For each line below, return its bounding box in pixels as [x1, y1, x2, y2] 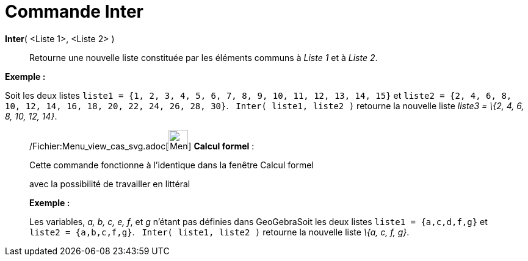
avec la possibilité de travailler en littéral [29, 178, 190, 189]
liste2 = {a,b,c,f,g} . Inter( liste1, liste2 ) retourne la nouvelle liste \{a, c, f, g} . [29, 226, 410, 237]
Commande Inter [5, 1, 143, 22]
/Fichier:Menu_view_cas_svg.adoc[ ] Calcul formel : [29, 140, 255, 151]
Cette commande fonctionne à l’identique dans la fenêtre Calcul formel [29, 159, 314, 170]
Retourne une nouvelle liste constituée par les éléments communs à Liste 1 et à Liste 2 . [29, 52, 378, 63]
